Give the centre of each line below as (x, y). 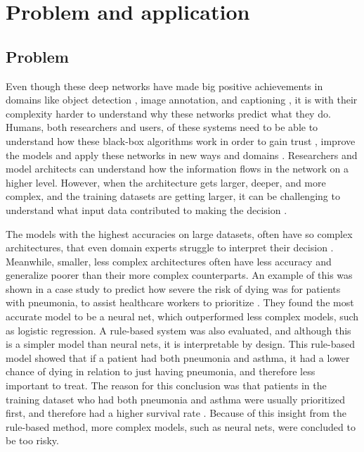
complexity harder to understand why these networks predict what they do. (168, 113)
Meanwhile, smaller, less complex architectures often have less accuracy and (169, 261)
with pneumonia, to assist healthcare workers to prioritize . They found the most (180, 302)
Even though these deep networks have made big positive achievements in (164, 86)
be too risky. (32, 440)
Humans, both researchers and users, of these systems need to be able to (162, 127)
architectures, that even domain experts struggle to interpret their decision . (170, 247)
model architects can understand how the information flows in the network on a (177, 169)
